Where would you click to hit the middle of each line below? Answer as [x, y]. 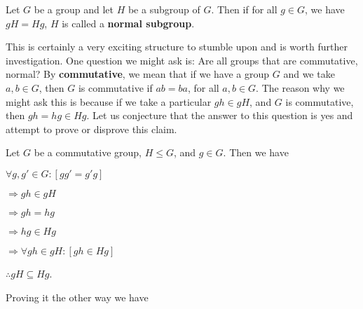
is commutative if [115, 87]
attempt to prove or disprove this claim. [91, 129]
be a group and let [74, 9]
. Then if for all [244, 9]
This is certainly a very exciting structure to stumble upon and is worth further [177, 47]
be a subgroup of [164, 9]
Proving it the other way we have [77, 297]
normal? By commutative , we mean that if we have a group [138, 74]
